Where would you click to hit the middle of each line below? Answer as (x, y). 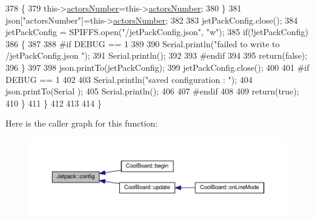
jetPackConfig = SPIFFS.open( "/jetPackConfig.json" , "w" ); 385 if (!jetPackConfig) (157, 32)
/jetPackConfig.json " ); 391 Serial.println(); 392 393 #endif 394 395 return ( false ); (157, 55)
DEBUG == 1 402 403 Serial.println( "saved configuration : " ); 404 (129, 79)
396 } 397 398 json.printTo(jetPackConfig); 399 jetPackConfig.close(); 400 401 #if (157, 67)
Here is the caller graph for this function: (82, 123)
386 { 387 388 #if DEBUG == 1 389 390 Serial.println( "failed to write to (143, 43)
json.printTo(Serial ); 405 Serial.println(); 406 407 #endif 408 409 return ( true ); (152, 91)
